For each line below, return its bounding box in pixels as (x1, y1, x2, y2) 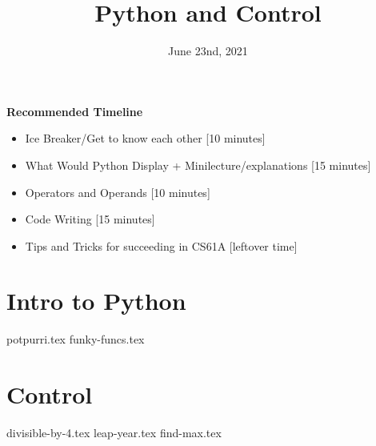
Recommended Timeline (6, 102, 143, 119)
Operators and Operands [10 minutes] (25, 183, 210, 200)
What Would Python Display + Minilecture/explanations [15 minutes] (25, 156, 371, 173)
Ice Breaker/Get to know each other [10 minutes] (25, 130, 266, 147)
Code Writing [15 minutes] (25, 211, 155, 227)
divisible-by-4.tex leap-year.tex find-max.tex (6, 424, 222, 441)
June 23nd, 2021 (168, 42, 248, 59)
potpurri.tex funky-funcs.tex (6, 331, 145, 348)
